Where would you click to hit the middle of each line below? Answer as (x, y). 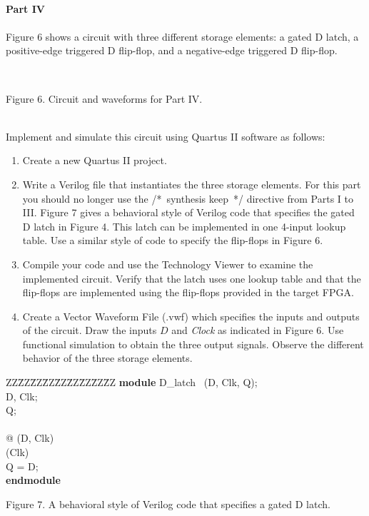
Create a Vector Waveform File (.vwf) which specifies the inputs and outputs (191, 316)
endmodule (33, 480)
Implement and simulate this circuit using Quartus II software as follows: (166, 136)
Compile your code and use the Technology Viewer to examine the (168, 264)
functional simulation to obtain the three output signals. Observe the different (193, 344)
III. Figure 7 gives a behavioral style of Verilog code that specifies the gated (188, 212)
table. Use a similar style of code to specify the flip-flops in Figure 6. (173, 240)
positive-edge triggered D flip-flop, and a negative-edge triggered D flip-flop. (172, 50)
